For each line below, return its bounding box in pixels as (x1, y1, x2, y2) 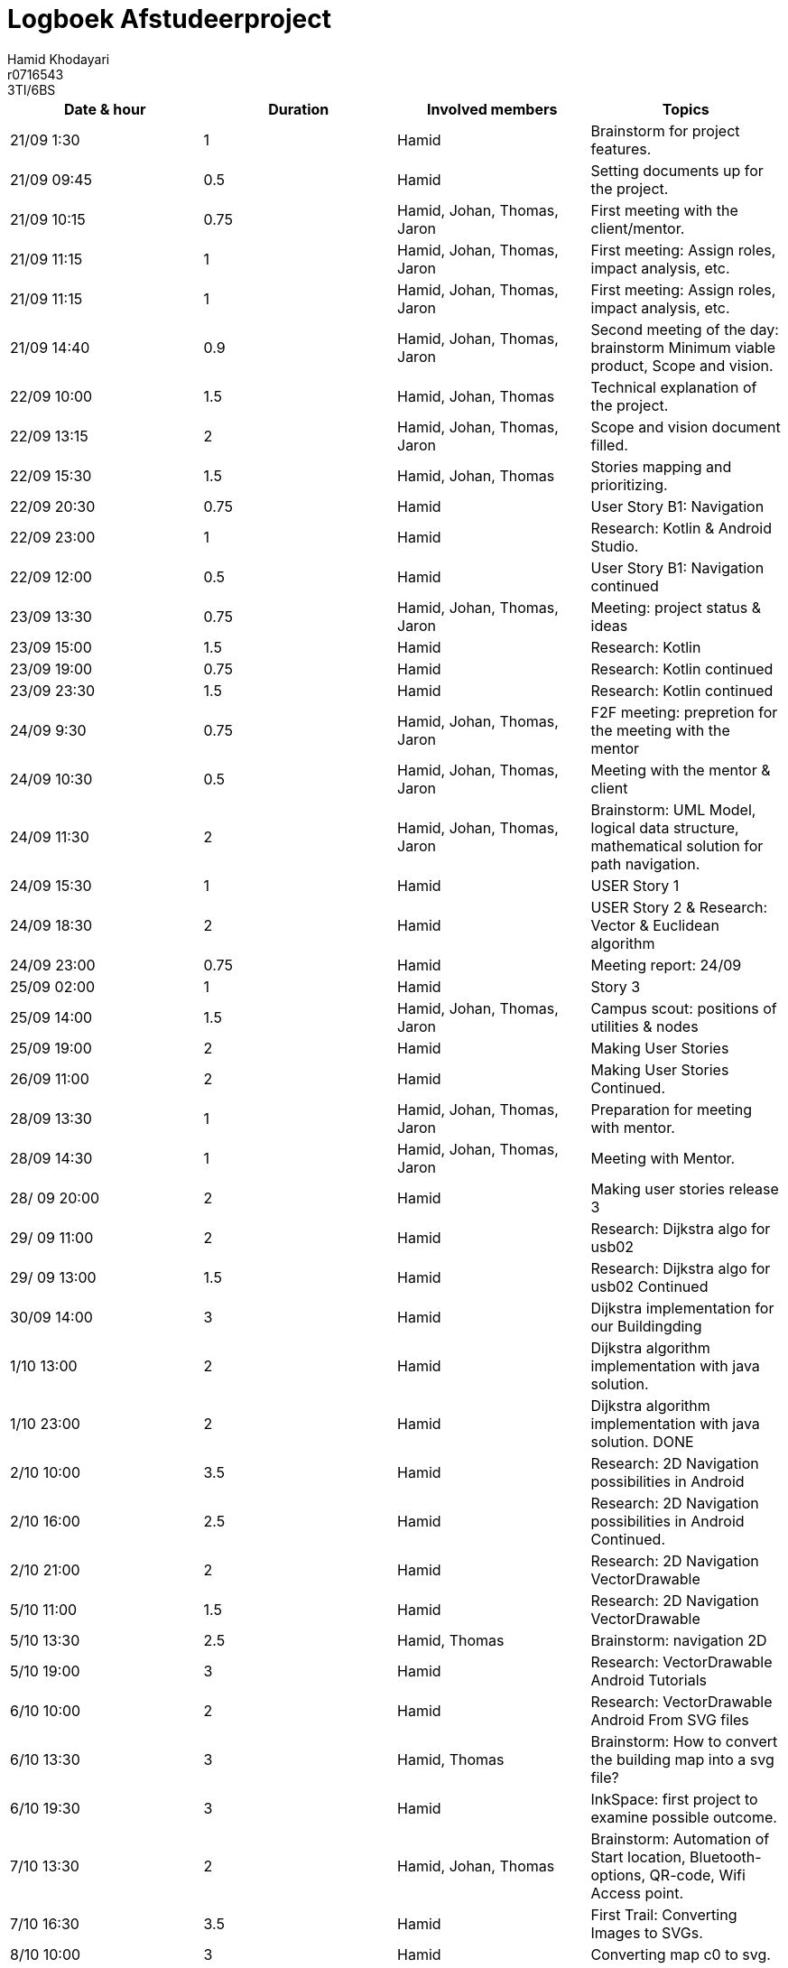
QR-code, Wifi (649, 1865, 746, 1884)
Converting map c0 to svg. (590, 1945, 771, 1963)
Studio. (590, 536, 639, 555)
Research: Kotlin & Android (590, 518, 773, 537)
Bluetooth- (690, 1847, 762, 1866)
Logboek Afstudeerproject (7, 4, 331, 34)
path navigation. (590, 854, 700, 873)
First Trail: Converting (590, 1905, 737, 1924)
